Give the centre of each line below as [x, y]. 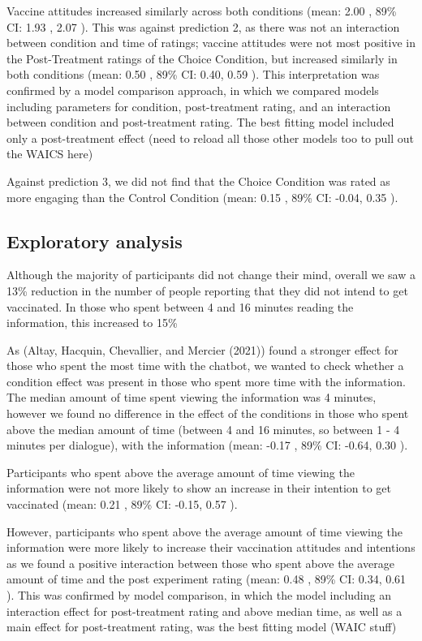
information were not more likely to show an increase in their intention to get [199, 488]
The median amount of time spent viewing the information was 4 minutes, [192, 397]
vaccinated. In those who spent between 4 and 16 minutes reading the [180, 306]
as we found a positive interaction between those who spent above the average [200, 563]
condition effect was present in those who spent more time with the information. [206, 381]
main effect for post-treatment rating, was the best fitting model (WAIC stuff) [202, 627]
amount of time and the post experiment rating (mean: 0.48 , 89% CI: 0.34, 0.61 [207, 579]
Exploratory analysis [95, 241]
